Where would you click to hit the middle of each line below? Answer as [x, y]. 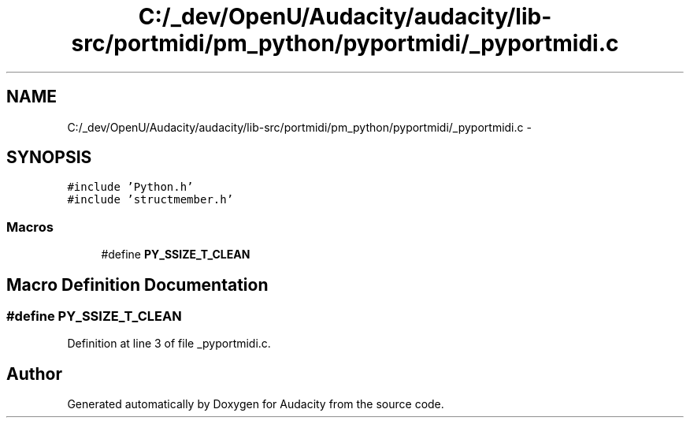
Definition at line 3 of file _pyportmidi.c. [169, 344]
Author [34, 374]
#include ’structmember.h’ [150, 200]
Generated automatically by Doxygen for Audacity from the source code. [256, 404]
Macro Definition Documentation [137, 285]
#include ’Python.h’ [130, 187]
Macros [30, 227]
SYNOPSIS [49, 158]
